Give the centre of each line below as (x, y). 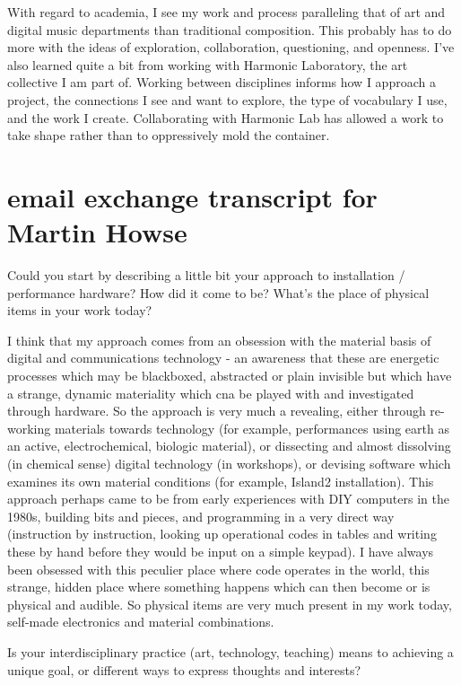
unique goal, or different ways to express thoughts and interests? (184, 669)
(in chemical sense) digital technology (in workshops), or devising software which (229, 463)
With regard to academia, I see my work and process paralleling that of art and (226, 12)
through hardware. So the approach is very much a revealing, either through (217, 411)
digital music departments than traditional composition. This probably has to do (230, 29)
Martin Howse (97, 232)
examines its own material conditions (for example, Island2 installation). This (221, 481)
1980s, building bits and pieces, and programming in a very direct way (201, 516)
